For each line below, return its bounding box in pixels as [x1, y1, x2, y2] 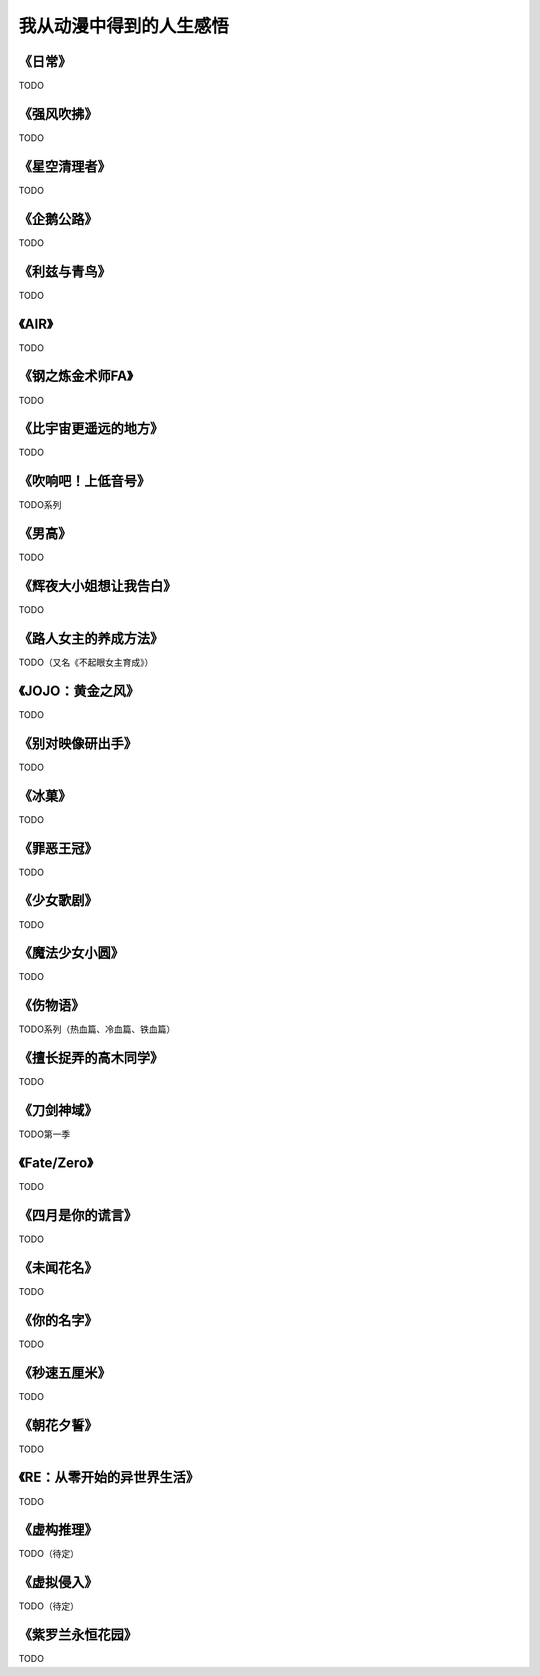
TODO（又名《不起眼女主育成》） [18, 656, 154, 669]
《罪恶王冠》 [18, 840, 98, 857]
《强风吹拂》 [18, 105, 98, 122]
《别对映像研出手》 [18, 735, 137, 752]
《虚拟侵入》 [18, 1574, 98, 1591]
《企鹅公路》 [18, 210, 98, 227]
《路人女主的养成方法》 [18, 630, 164, 647]
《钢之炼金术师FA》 [18, 368, 134, 385]
